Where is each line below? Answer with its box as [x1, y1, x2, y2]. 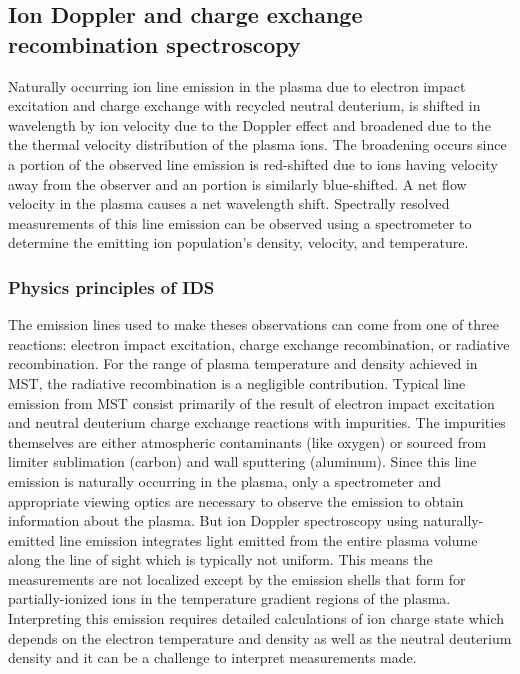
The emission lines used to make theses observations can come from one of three [8, 314, 500, 335]
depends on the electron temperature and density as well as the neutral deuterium [8, 627, 512, 648]
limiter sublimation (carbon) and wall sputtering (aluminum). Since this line [8, 451, 477, 472]
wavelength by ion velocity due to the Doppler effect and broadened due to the [8, 114, 491, 135]
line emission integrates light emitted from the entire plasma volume [59, 529, 478, 550]
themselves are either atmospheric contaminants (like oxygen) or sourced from [8, 431, 487, 452]
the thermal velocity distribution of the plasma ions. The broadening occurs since [8, 134, 507, 155]
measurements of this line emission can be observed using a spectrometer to [8, 212, 472, 233]
